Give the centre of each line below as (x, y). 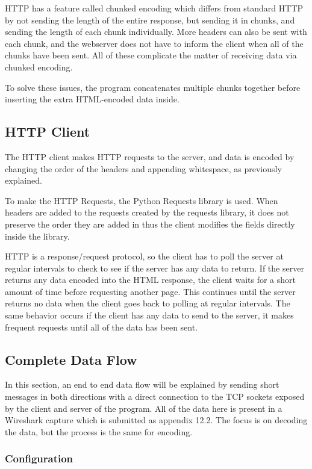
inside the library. (37, 236)
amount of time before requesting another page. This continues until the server (150, 291)
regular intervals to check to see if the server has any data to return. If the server (154, 268)
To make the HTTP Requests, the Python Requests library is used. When (142, 200)
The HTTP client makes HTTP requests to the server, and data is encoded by (150, 156)
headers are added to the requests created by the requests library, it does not (147, 212)
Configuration (39, 458)
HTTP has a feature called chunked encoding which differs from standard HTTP (154, 8)
